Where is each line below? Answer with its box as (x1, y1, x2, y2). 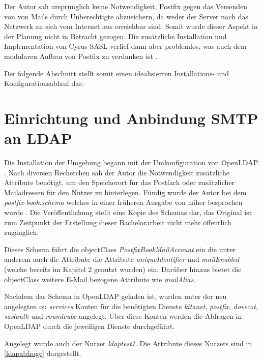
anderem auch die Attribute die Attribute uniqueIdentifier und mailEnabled (4, 254, 240, 264)
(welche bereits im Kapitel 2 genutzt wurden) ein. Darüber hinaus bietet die (4, 264, 242, 274)
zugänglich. (4, 227, 39, 237)
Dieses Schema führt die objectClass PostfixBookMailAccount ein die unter (4, 244, 236, 254)
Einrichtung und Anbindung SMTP (4, 107, 258, 128)
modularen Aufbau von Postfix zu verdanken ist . (4, 50, 158, 61)
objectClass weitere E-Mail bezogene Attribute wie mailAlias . (4, 274, 196, 284)
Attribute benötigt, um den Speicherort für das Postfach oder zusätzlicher (4, 177, 235, 188)
